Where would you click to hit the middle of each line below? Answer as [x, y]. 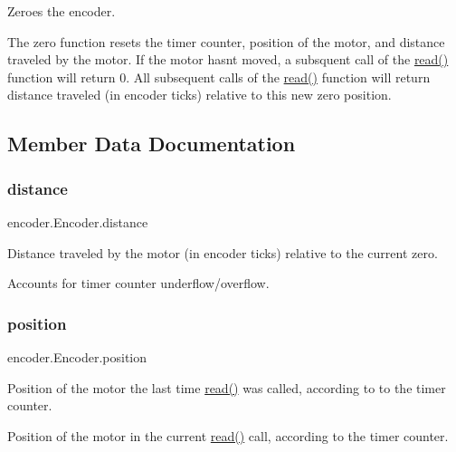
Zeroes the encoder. [62, 11]
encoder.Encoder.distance [78, 221]
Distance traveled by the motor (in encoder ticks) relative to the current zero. [223, 252]
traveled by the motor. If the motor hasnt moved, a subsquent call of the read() [228, 59]
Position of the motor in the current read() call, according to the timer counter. [228, 435]
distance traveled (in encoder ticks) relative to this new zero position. [199, 95]
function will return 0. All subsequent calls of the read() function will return [219, 77]
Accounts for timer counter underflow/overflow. [138, 283]
